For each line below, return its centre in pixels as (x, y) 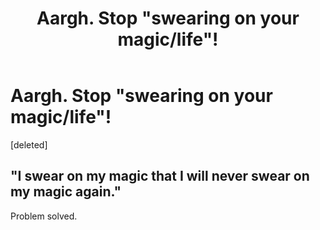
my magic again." (66, 192)
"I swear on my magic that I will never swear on (160, 176)
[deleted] (29, 144)
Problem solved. (44, 216)
